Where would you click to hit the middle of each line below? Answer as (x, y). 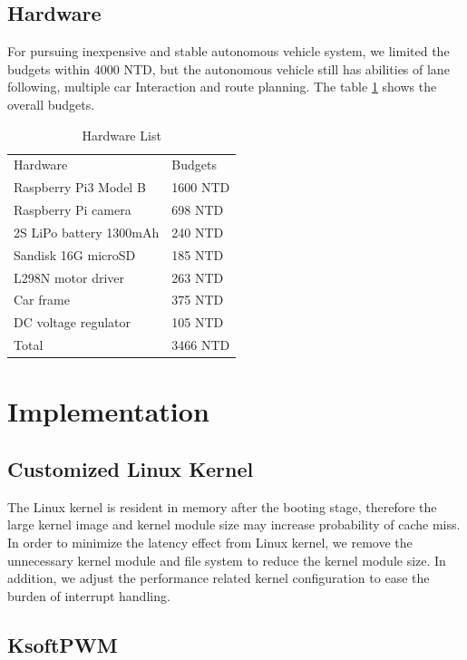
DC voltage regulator (72, 322)
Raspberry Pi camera (73, 210)
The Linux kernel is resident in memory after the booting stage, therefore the (222, 506)
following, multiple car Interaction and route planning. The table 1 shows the (222, 87)
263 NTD (198, 277)
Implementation (108, 411)
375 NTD (198, 300)
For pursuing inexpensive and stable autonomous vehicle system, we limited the (229, 51)
